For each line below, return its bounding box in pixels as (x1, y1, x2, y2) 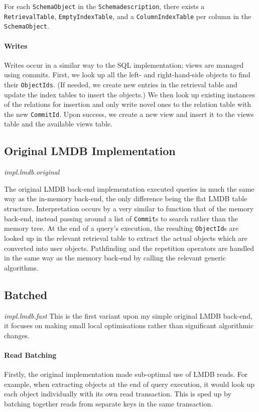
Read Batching (4, 349, 57, 360)
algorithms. (4, 262, 39, 272)
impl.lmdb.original (4, 167, 60, 177)
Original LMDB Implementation (4, 143, 176, 159)
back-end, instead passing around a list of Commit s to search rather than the (4, 213, 238, 223)
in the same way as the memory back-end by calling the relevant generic (4, 252, 226, 263)
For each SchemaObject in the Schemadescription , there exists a (4, 1, 205, 11)
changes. (4, 330, 30, 340)
